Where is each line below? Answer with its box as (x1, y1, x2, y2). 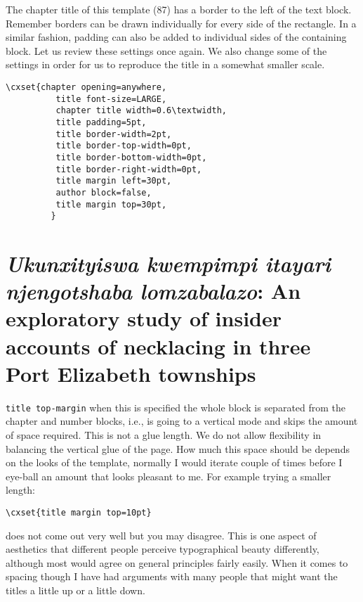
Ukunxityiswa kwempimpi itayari (6, 249, 331, 278)
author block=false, (55, 187, 152, 198)
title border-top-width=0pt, (55, 141, 192, 151)
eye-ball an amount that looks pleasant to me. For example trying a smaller (6, 468, 331, 483)
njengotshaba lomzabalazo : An (6, 276, 301, 306)
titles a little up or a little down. (6, 582, 145, 597)
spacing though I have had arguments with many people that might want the (6, 569, 338, 584)
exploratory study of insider (6, 304, 282, 333)
